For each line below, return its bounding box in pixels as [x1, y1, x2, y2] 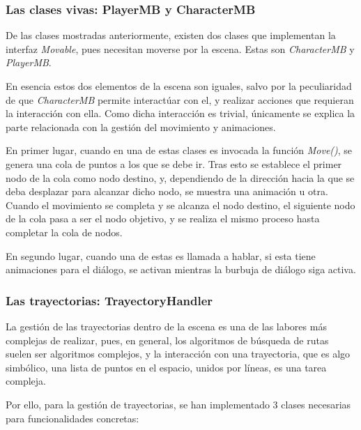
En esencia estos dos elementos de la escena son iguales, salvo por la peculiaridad [6, 79, 352, 93]
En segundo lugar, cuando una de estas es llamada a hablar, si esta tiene [6, 248, 316, 263]
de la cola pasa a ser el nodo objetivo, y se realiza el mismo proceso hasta [6, 211, 320, 226]
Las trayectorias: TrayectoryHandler [6, 291, 213, 309]
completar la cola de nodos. [6, 224, 123, 239]
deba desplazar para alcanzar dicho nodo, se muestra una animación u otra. [6, 184, 328, 199]
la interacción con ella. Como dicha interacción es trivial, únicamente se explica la [6, 106, 355, 121]
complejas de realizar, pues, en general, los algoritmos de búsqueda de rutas [6, 332, 329, 347]
